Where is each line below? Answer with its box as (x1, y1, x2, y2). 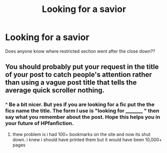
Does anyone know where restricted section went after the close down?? (5, 48, 155, 54)
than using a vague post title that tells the (5, 78, 137, 87)
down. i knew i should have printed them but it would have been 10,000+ (12, 136, 162, 142)
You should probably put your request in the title (5, 62, 159, 71)
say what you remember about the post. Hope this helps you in (5, 113, 160, 120)
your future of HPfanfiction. (5, 120, 74, 127)
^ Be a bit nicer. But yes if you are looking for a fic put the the (5, 101, 155, 108)
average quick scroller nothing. (5, 86, 105, 94)
